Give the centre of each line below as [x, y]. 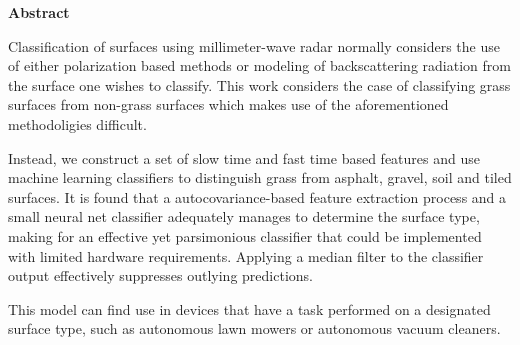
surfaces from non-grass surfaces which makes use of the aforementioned [228, 104]
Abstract [39, 12]
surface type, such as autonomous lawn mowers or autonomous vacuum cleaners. [254, 328]
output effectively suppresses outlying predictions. [160, 275]
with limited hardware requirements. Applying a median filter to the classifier [246, 255]
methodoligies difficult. [77, 123]
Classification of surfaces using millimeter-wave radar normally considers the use [254, 45]
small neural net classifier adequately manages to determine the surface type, [244, 216]
